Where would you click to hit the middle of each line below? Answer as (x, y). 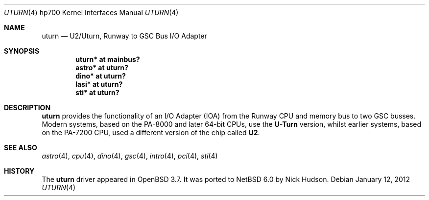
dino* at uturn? (101, 76)
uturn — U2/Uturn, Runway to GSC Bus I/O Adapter (124, 36)
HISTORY (19, 171)
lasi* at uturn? (99, 84)
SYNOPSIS (22, 51)
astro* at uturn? (102, 68)
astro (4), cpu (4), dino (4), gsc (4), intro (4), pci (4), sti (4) (130, 156)
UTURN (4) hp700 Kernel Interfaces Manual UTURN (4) (91, 12)
